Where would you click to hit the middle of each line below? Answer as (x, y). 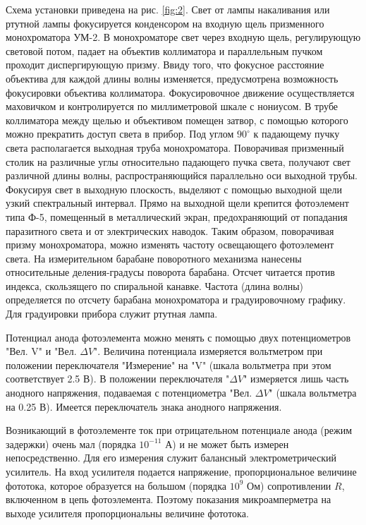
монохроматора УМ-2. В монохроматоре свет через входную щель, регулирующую (183, 37)
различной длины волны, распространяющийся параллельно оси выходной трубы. (182, 175)
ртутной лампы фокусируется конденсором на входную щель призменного (165, 23)
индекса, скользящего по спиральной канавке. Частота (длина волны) (155, 285)
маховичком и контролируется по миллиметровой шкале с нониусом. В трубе (172, 106)
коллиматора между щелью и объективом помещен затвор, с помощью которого (177, 120)
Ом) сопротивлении (289, 485)
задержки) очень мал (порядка (71, 443)
